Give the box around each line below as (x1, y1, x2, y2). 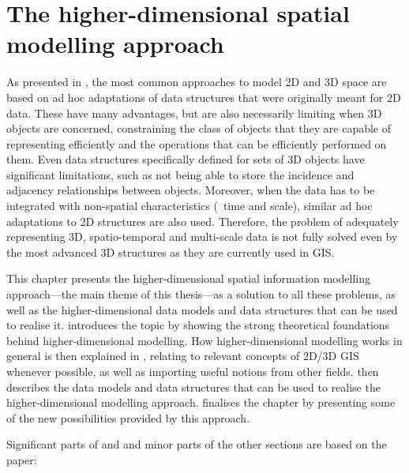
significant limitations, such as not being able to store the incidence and (6, 166, 355, 182)
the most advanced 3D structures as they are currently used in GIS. (6, 243, 335, 260)
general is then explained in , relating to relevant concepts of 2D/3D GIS (6, 347, 359, 364)
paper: (6, 451, 37, 467)
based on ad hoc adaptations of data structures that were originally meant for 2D (6, 88, 401, 105)
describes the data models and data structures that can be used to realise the (6, 378, 381, 395)
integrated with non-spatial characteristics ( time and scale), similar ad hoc (6, 197, 373, 214)
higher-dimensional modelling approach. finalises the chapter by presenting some (6, 394, 396, 411)
